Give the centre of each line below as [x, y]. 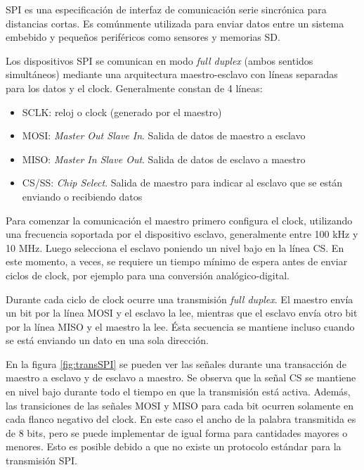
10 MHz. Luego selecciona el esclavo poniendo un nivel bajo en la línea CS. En [175, 247]
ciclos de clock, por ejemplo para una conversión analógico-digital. [148, 275]
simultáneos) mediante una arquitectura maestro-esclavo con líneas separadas [172, 74]
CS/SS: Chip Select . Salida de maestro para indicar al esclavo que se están [182, 183]
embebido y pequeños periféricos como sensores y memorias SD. [143, 37]
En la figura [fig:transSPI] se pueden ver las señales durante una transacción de [176, 363]
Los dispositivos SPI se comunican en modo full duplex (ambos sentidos [160, 60]
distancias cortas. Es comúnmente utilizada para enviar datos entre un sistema [175, 23]
